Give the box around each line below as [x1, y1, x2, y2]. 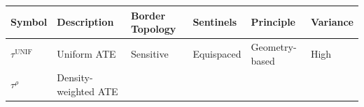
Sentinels [192, 15, 237, 29]
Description [57, 15, 114, 29]
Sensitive [130, 46, 169, 60]
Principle [251, 15, 295, 29]
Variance [310, 15, 353, 29]
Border [130, 8, 166, 22]
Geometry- [251, 39, 297, 53]
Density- [57, 70, 93, 85]
